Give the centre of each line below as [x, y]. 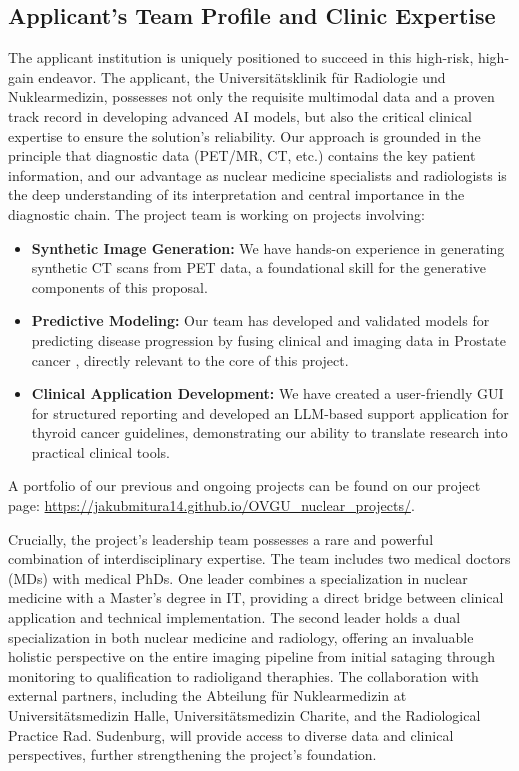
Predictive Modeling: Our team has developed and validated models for [260, 320]
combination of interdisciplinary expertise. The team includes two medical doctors [259, 558]
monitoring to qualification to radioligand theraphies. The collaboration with [243, 675]
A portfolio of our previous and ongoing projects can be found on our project [244, 485]
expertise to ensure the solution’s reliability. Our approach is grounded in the [244, 135]
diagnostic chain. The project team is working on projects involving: [216, 213]
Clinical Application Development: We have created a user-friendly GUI [267, 393]
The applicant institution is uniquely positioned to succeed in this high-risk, [241, 57]
